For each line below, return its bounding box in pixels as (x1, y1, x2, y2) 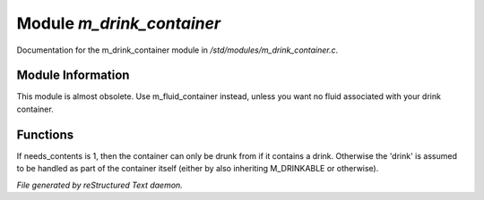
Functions (16, 127, 74, 142)
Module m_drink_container (16, 13, 221, 33)
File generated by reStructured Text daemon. (16, 179, 183, 190)
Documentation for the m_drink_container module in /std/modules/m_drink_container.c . (16, 45, 339, 55)
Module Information (16, 68, 130, 83)
